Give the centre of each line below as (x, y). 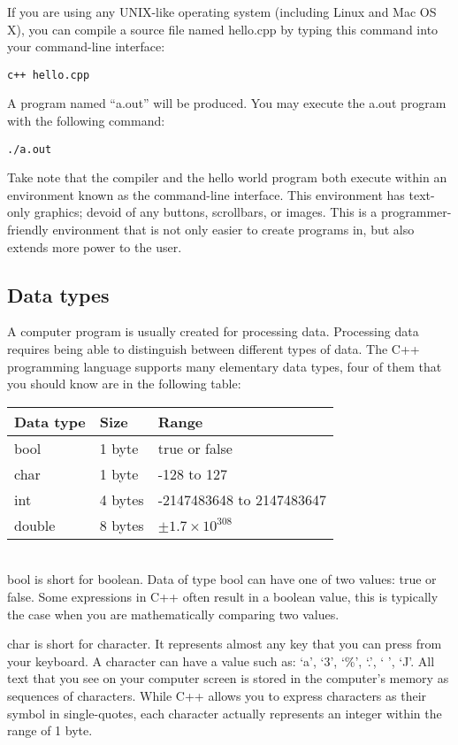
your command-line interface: (86, 46)
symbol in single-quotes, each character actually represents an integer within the (225, 713)
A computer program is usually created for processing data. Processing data (213, 331)
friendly (28, 230)
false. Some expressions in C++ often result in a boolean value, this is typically (223, 597)
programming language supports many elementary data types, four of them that (225, 366)
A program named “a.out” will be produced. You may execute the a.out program (227, 103)
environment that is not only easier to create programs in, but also (233, 230)
